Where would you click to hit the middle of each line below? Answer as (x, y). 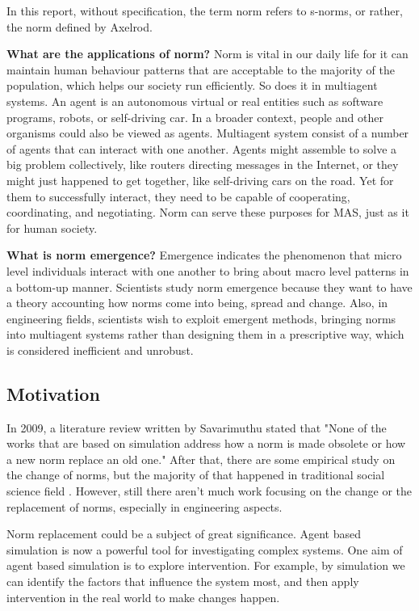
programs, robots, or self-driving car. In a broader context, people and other (195, 117)
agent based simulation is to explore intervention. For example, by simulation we (206, 565)
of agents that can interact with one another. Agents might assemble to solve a (202, 148)
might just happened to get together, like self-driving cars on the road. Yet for (200, 180)
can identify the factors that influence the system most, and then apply (183, 582)
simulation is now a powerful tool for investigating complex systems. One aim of (205, 549)
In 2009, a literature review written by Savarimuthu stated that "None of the (197, 427)
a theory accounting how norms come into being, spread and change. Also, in (197, 303)
